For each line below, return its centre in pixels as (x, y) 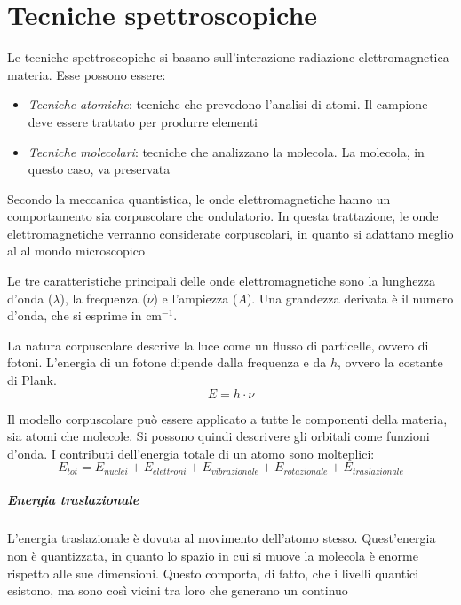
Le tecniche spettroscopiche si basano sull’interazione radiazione (181, 57)
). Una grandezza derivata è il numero (350, 298)
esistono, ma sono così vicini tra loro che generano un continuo (178, 590)
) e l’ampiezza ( (195, 298)
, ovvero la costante (390, 362)
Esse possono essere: (111, 74)
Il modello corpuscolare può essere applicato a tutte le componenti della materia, (227, 418)
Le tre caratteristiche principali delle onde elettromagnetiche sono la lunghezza (221, 281)
